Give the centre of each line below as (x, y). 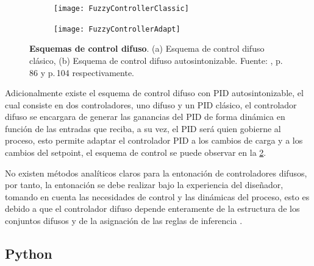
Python (29, 254)
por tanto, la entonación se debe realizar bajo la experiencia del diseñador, (144, 185)
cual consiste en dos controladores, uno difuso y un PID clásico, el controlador (151, 104)
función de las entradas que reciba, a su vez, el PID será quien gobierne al (143, 128)
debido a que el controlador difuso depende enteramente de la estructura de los (152, 208)
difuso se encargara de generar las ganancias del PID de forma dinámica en (145, 117)
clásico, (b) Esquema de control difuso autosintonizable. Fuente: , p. (156, 60)
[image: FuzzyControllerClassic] (121, 9)
